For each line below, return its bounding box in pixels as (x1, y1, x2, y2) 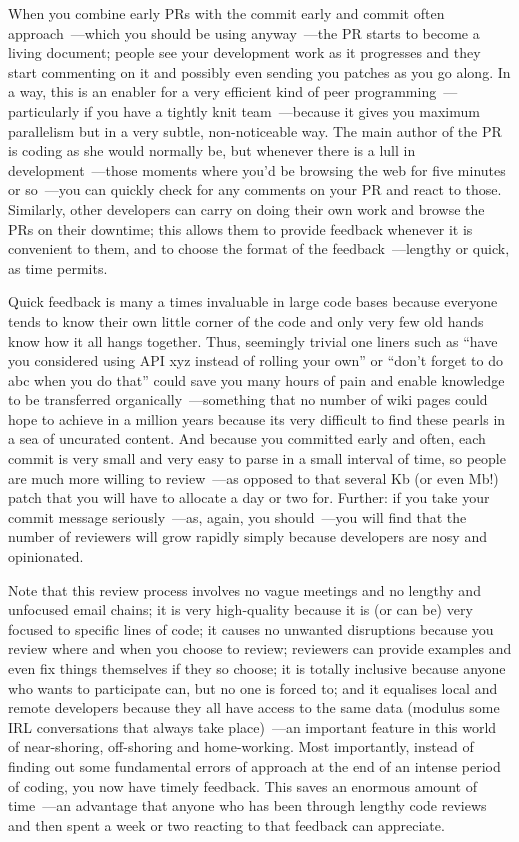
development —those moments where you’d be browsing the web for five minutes (8, 159, 506, 180)
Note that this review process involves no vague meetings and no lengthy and (8, 579, 481, 600)
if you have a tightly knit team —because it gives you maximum (83, 100, 480, 121)
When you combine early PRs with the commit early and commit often (8, 3, 445, 23)
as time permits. (8, 257, 108, 278)
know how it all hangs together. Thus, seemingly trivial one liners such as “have (8, 330, 498, 351)
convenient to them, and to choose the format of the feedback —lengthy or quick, (8, 238, 510, 259)
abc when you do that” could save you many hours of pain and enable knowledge (8, 369, 505, 390)
